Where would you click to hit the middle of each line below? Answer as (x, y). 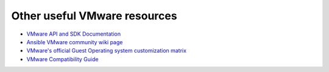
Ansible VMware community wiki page (75, 42)
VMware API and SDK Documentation (74, 34)
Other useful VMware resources (94, 16)
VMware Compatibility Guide (62, 59)
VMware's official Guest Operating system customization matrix (107, 51)
